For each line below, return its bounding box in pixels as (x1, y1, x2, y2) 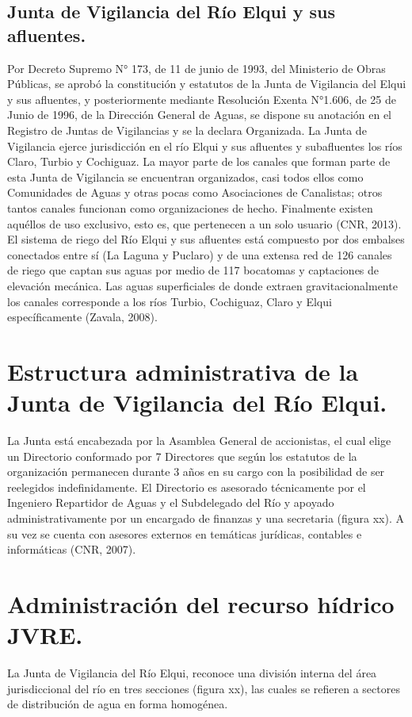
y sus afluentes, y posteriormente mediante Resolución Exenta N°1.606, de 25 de (7, 90, 397, 107)
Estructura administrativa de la (7, 355, 359, 387)
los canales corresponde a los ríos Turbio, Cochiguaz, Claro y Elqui (7, 293, 332, 309)
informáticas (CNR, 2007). (7, 541, 136, 558)
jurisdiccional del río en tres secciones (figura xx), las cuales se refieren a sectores (7, 680, 400, 696)
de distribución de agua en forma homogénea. (7, 696, 228, 712)
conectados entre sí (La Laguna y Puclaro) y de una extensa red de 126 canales (7, 246, 392, 263)
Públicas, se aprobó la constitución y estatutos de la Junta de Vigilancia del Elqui (7, 75, 406, 92)
